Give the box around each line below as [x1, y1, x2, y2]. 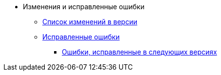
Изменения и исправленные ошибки [23, 2, 145, 11]
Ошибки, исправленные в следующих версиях [62, 48, 217, 56]
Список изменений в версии [42, 18, 137, 26]
